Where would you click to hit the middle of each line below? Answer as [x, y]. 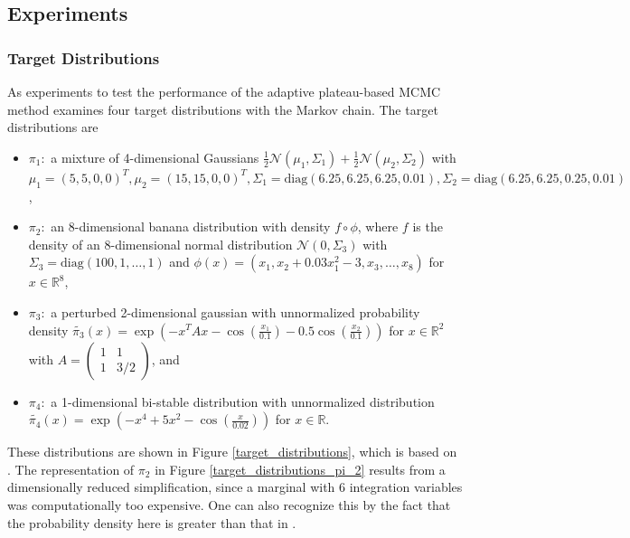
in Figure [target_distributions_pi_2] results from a [300, 469]
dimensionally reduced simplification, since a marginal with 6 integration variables [235, 487]
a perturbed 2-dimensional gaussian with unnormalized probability [235, 311]
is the [428, 227]
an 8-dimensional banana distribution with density [191, 227]
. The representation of [71, 469]
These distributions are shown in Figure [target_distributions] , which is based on [232, 452]
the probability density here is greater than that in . [152, 522]
